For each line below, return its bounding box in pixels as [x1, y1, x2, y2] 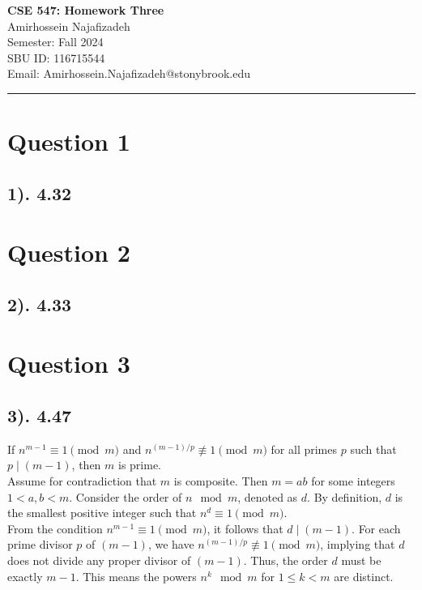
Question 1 [7, 125, 130, 158]
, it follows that [207, 519, 283, 537]
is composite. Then [173, 472, 268, 490]
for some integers [311, 472, 395, 490]
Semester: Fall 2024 [7, 33, 104, 50]
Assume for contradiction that [7, 472, 157, 490]
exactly [7, 567, 43, 584]
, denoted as [237, 488, 298, 505]
